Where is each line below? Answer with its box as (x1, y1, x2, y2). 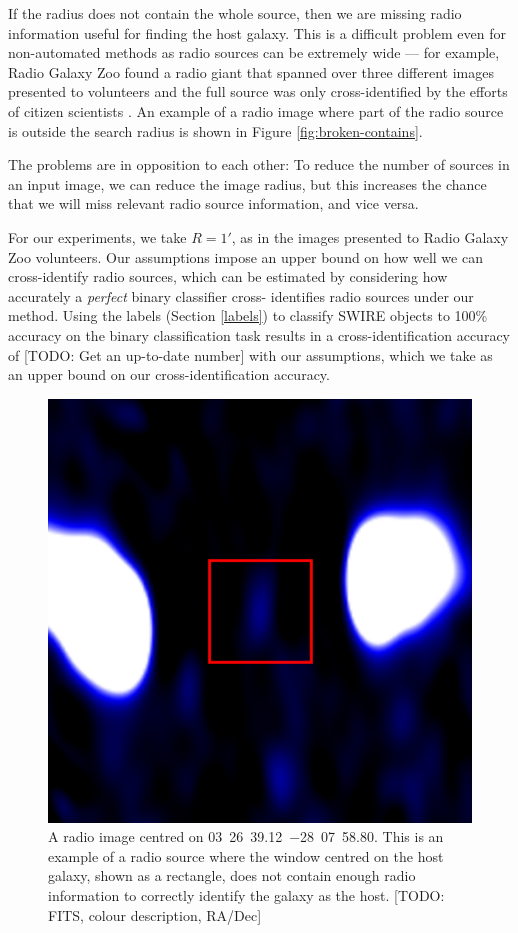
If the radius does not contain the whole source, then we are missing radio (8, 3, 462, 23)
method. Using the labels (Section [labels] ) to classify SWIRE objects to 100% (8, 305, 488, 326)
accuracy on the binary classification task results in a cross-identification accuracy (8, 324, 510, 345)
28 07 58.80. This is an (300, 826, 444, 847)
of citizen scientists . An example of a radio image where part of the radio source (8, 100, 504, 121)
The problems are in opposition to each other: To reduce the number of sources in (8, 154, 510, 175)
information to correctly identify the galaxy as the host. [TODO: (48, 885, 445, 906)
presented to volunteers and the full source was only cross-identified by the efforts (8, 81, 508, 102)
